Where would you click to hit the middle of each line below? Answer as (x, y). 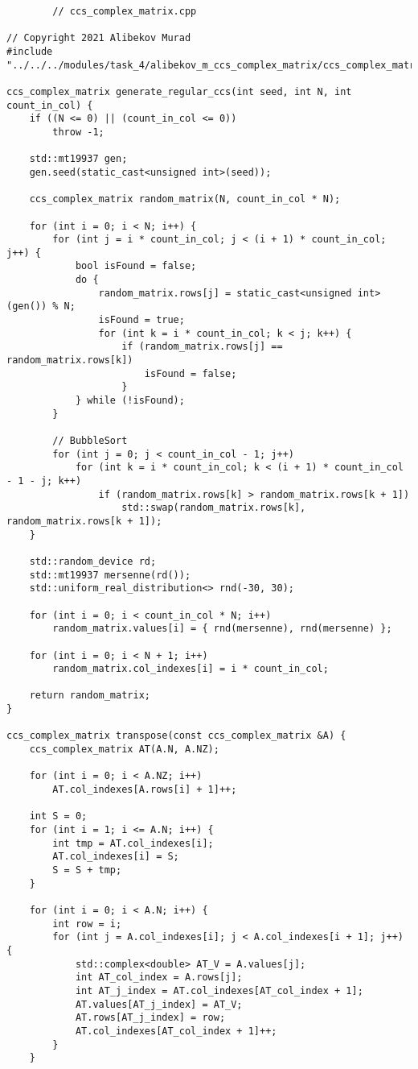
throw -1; (78, 132)
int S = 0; (58, 816)
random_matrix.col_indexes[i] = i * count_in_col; (191, 669)
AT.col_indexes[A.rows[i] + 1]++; (145, 790)
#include (30, 51)
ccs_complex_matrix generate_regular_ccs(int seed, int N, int (179, 91)
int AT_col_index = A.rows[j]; (159, 978)
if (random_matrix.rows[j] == (202, 347)
